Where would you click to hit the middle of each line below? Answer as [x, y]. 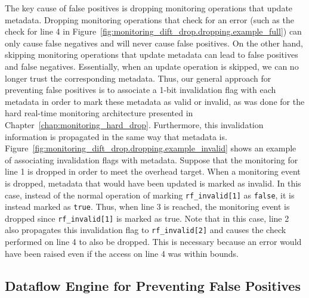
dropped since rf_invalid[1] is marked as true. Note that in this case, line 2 [147, 218]
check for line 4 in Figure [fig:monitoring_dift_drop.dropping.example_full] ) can [153, 31]
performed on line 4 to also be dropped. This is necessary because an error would [153, 242]
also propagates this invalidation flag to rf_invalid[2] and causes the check [146, 230]
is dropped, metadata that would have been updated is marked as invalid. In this [153, 183]
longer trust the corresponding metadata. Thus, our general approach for [138, 78]
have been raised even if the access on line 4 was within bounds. [122, 253]
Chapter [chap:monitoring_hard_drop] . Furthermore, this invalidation [134, 124]
